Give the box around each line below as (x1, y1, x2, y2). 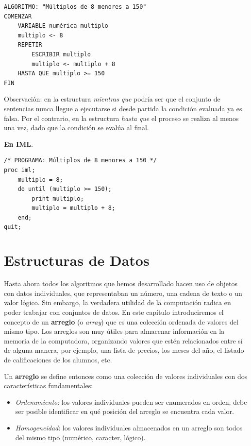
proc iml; (4, 166, 35, 173)
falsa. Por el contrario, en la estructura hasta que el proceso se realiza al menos (4, 113, 239, 123)
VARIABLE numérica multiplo (17, 22, 108, 30)
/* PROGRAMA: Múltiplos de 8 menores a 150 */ (4, 157, 157, 164)
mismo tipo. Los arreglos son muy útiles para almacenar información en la (4, 326, 225, 336)
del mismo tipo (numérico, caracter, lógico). (15, 432, 146, 442)
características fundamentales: (4, 380, 93, 391)
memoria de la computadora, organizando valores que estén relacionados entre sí (4, 335, 243, 345)
